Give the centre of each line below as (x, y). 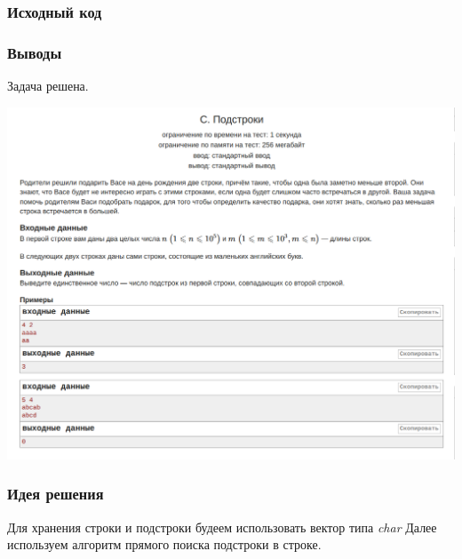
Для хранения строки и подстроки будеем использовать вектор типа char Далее (222, 527)
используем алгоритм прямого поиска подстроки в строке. (164, 544)
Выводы (35, 52)
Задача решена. (48, 86)
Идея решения (56, 494)
